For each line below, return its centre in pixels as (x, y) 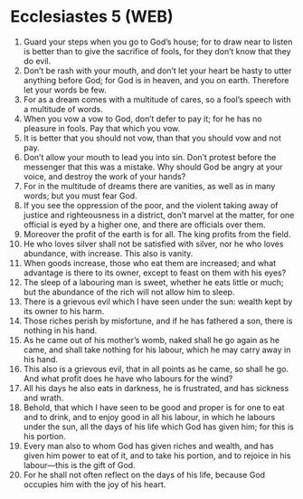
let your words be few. (65, 90)
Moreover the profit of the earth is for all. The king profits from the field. (157, 234)
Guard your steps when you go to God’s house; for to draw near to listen (158, 42)
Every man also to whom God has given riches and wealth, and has (148, 446)
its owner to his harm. (64, 311)
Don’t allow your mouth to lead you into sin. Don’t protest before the (150, 157)
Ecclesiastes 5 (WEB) (92, 17)
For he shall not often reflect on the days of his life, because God (144, 475)
